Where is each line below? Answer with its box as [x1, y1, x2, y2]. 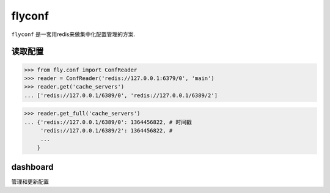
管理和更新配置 [11, 178, 49, 186]
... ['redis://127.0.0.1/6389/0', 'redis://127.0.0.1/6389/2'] [24, 92, 218, 99]
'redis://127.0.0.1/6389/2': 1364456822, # [40, 127, 173, 134]
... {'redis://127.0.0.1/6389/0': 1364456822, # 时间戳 [24, 118, 192, 125]
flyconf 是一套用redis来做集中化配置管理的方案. [11, 31, 136, 38]
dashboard [11, 162, 54, 172]
